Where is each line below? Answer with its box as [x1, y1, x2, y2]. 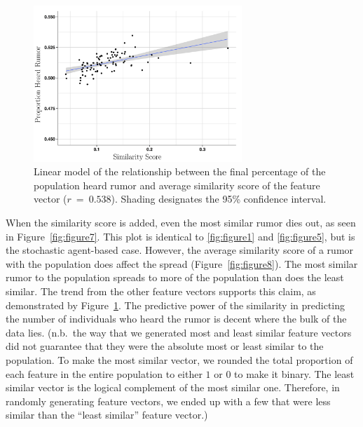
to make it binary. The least [234, 366, 355, 381]
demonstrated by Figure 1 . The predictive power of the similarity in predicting [6, 297, 345, 312]
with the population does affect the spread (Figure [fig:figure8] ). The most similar [6, 256, 358, 271]
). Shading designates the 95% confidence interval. [111, 191, 327, 206]
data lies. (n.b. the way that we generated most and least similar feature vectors [6, 325, 352, 339]
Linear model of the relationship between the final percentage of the [34, 164, 326, 179]
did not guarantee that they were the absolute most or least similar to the [6, 339, 324, 353]
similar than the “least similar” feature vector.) [6, 407, 208, 422]
